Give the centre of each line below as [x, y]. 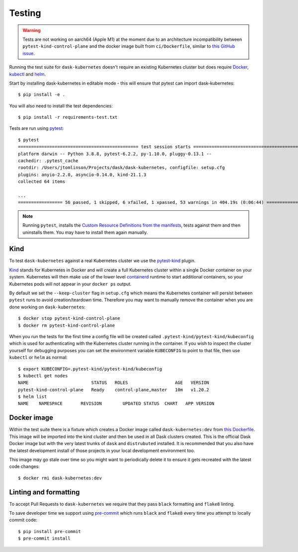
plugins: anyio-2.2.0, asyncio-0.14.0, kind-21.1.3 [82, 175]
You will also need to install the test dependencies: [61, 106]
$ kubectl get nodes [43, 376]
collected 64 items [42, 182]
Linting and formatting [44, 492]
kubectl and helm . [28, 74]
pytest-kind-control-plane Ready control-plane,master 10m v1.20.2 [114, 390]
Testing [25, 13]
